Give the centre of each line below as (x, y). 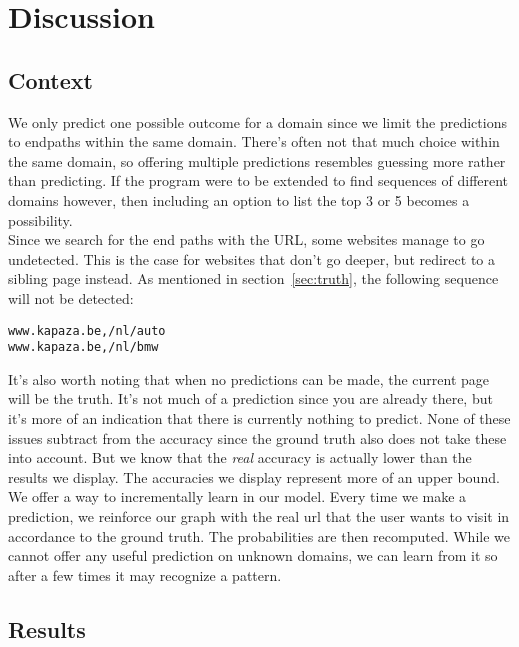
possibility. (40, 219)
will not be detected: (71, 297)
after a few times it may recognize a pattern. (145, 574)
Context (50, 79)
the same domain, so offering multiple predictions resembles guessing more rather (257, 160)
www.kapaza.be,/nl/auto (87, 330)
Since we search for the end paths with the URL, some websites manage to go (246, 239)
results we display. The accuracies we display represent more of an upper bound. (254, 476)
